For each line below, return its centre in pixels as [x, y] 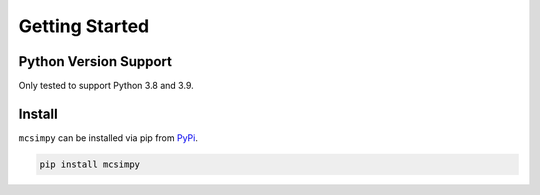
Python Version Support [95, 61]
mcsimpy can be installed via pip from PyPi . [108, 137]
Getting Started [84, 26]
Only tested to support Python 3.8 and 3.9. [106, 86]
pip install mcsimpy [89, 164]
